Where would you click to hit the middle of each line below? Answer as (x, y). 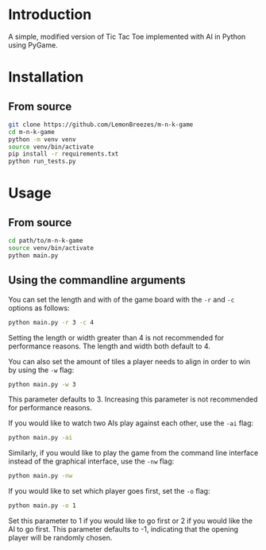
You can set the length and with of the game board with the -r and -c (121, 299)
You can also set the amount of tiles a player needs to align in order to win (129, 361)
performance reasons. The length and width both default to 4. (109, 346)
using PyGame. (33, 44)
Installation (46, 77)
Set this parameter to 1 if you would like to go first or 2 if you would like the (130, 521)
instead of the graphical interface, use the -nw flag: (91, 461)
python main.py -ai (40, 438)
